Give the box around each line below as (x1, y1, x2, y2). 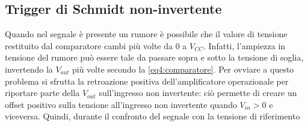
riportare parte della (5, 86, 80, 99)
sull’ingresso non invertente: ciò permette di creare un (99, 86, 297, 99)
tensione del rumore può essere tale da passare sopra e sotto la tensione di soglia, (5, 51, 304, 64)
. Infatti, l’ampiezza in (203, 39, 286, 52)
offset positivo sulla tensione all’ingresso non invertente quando (5, 98, 237, 110)
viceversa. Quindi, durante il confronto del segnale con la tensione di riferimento (5, 110, 300, 122)
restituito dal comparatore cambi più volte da (5, 39, 173, 52)
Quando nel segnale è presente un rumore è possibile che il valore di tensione (5, 28, 288, 40)
